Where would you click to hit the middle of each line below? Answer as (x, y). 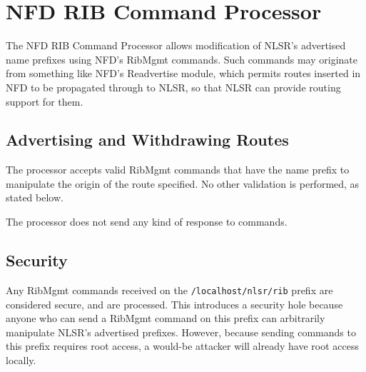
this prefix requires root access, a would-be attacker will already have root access (182, 346)
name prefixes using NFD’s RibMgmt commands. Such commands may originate (182, 59)
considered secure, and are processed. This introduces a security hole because (174, 304)
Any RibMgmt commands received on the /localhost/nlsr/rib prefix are (169, 290)
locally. (21, 360)
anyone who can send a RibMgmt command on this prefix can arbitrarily (166, 318)
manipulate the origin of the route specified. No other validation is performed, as (183, 183)
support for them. (45, 101)
